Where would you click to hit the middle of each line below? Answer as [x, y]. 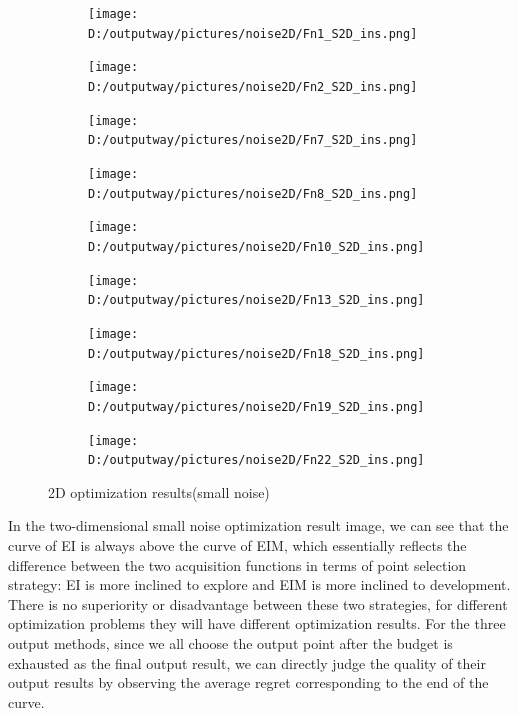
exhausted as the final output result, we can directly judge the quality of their [247, 662]
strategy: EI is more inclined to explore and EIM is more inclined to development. [259, 584]
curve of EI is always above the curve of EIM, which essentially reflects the [237, 545]
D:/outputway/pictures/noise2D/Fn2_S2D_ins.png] [253, 86]
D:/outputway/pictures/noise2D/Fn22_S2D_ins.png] [256, 460]
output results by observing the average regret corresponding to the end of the [248, 682]
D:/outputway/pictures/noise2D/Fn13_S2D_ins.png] [256, 300]
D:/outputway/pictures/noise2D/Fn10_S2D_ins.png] [256, 246]
